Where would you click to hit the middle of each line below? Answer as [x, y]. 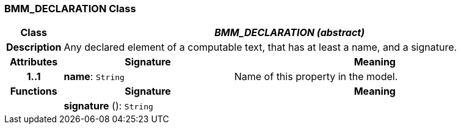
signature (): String [108, 106]
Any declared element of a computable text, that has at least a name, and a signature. [260, 47]
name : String [94, 77]
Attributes [34, 62]
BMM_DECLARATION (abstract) [290, 33]
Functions [34, 91]
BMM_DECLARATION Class [70, 9]
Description [34, 47]
